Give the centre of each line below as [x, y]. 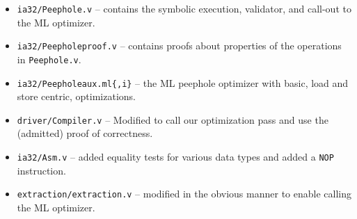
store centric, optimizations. [76, 96]
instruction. [41, 170]
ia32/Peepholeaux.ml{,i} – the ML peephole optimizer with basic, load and [183, 82]
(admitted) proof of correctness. [85, 133]
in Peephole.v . [49, 59]
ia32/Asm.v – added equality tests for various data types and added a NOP [175, 157]
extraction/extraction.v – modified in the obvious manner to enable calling [184, 194]
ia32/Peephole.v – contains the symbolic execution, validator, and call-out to [184, 8]
